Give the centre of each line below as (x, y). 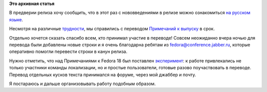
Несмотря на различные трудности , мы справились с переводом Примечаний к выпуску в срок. (112, 29)
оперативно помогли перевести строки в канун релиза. (68, 51)
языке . (16, 19)
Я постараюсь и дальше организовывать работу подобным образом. (82, 84)
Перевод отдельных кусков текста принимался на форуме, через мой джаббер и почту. (103, 75)
